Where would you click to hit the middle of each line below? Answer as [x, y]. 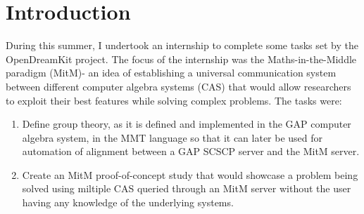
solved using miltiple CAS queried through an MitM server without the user [187, 188]
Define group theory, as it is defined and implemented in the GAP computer [187, 124]
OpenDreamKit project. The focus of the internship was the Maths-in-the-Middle [181, 59]
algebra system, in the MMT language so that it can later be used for [172, 137]
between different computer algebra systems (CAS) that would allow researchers [178, 86]
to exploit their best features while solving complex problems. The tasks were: [174, 100]
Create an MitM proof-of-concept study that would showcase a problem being [190, 174]
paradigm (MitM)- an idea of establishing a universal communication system [171, 73]
